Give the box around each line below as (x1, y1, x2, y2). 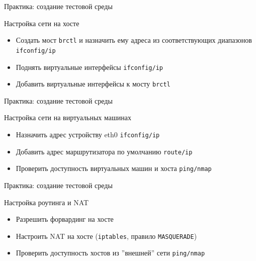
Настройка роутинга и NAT (4, 197, 89, 207)
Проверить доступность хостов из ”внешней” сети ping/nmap (16, 247, 205, 258)
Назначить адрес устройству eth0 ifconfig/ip (16, 129, 160, 139)
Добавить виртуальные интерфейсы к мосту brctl (16, 78, 170, 89)
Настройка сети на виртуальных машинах (4, 112, 131, 123)
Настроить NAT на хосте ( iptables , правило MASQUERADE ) (16, 230, 197, 241)
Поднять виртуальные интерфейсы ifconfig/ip (16, 61, 163, 72)
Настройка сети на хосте (4, 18, 79, 28)
